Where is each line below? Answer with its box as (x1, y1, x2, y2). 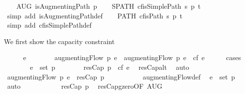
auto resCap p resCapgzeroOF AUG (7, 81, 163, 91)
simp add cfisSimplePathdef (7, 20, 92, 30)
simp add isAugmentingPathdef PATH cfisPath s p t (7, 10, 183, 20)
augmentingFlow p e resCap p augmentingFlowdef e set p (7, 71, 235, 81)
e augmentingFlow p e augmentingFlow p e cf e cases (23, 52, 241, 63)
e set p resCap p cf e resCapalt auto (30, 62, 189, 72)
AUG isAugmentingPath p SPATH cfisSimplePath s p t (16, 1, 201, 11)
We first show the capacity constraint (4, 36, 115, 46)
